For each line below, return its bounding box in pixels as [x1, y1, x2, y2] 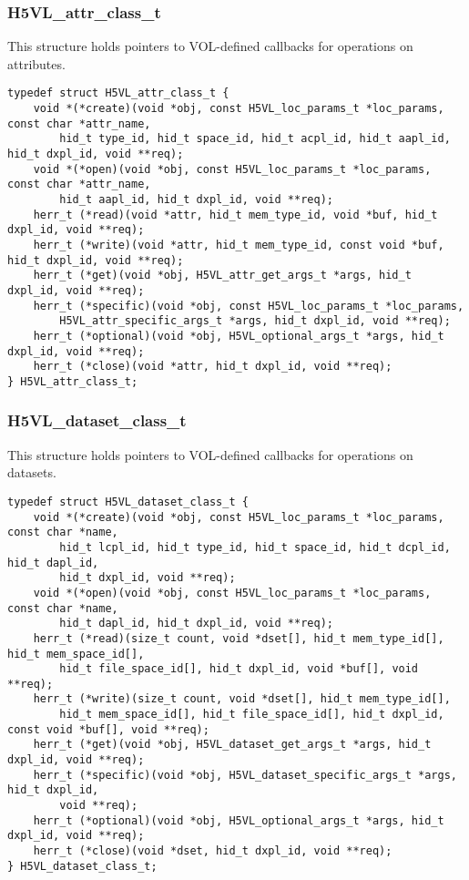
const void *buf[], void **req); [7, 722, 209, 736]
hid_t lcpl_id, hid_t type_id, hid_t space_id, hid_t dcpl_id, [59, 540, 451, 554]
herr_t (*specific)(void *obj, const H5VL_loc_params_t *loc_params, [33, 299, 464, 312]
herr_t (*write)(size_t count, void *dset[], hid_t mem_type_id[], [33, 692, 451, 706]
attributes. [7, 54, 66, 73]
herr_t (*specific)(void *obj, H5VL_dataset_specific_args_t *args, [33, 768, 457, 782]
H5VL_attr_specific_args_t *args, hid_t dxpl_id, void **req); [59, 314, 451, 328]
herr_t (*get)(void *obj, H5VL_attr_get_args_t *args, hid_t [33, 269, 412, 282]
